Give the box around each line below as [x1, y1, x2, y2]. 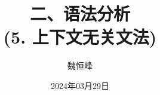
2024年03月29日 [51, 79, 109, 91]
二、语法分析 [29, 1, 130, 26]
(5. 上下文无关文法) [3, 24, 157, 49]
